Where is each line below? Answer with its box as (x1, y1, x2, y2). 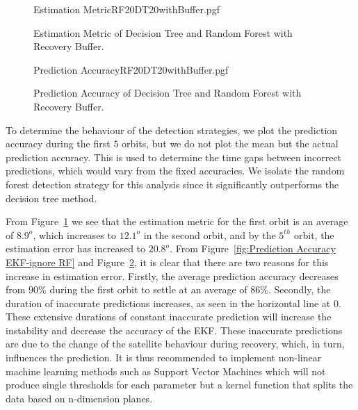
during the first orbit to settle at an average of (49, 282, 247, 297)
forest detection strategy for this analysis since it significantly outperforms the (6, 177, 339, 191)
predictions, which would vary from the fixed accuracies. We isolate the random (6, 163, 345, 178)
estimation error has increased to (6, 241, 146, 256)
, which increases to (33, 227, 116, 242)
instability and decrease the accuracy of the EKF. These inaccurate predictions (6, 322, 343, 337)
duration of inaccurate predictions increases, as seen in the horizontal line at (6, 295, 331, 310)
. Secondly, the (268, 282, 331, 297)
